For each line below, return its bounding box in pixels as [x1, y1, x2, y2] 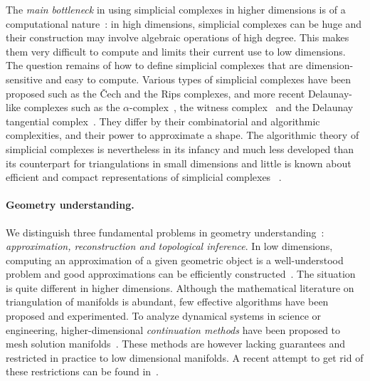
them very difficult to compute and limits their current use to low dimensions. [6, 43, 346, 58]
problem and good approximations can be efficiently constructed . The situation [6, 266, 356, 281]
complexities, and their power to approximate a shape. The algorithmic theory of [6, 127, 359, 142]
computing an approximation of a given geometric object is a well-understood [6, 252, 344, 267]
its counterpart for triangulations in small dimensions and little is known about [6, 155, 351, 170]
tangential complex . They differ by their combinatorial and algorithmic [6, 113, 320, 128]
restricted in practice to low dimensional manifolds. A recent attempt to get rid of [6, 350, 364, 365]
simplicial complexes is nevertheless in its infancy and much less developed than [6, 141, 354, 156]
